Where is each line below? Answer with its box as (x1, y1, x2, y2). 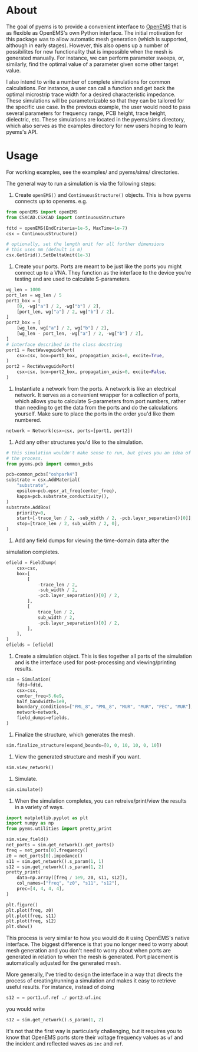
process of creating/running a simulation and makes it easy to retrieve (6, 977, 176, 984)
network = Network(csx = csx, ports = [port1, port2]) (6, 428, 133, 434)
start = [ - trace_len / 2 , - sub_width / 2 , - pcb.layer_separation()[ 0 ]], (16, 515, 194, 522)
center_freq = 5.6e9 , (16, 693, 65, 699)
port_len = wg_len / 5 (6, 292, 62, 298)
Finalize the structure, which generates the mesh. (14, 731, 136, 738)
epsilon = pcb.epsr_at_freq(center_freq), (16, 488, 117, 494)
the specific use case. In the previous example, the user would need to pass (6, 103, 191, 110)
